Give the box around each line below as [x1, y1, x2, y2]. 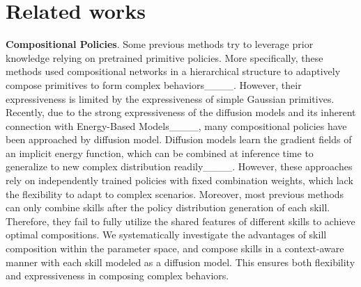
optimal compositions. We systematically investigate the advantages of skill [6, 227, 327, 242]
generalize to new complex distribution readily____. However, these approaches [6, 159, 353, 174]
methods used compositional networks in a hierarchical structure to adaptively [6, 64, 341, 79]
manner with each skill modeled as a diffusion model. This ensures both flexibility [6, 254, 355, 269]
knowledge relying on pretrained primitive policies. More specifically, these [6, 50, 323, 65]
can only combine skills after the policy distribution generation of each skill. [6, 200, 330, 215]
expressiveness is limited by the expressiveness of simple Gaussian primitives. [6, 91, 335, 106]
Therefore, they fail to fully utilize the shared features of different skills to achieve [6, 213, 355, 228]
